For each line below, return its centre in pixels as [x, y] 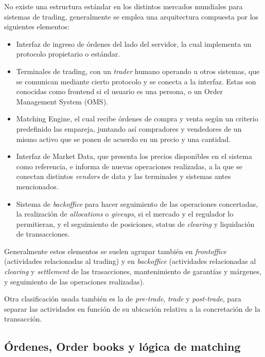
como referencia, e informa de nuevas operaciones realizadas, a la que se [129, 166]
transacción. [23, 319]
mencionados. [37, 186]
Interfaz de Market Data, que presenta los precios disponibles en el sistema [134, 156]
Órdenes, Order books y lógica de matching [122, 346]
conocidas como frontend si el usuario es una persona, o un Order [119, 91]
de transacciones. [43, 234]
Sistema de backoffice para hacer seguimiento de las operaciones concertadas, [137, 203]
